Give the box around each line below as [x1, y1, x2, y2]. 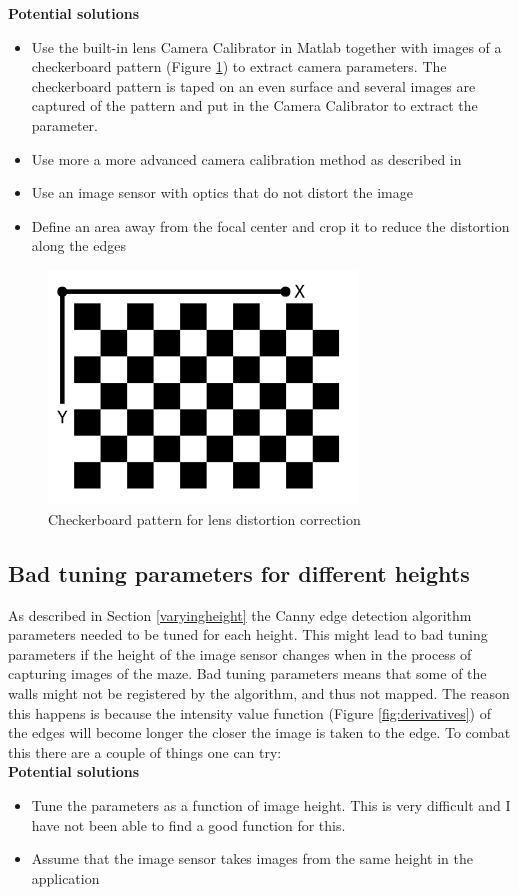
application [31, 867, 100, 888]
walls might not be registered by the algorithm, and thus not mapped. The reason [8, 683, 510, 704]
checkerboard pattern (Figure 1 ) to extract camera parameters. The [31, 56, 447, 77]
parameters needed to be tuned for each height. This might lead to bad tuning [8, 624, 488, 645]
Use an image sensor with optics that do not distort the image [31, 182, 413, 203]
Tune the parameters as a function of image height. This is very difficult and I [31, 795, 511, 816]
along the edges [31, 235, 126, 256]
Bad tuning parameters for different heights [8, 557, 470, 588]
